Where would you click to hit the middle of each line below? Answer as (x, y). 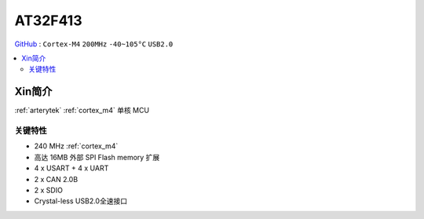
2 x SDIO (48, 190)
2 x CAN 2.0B (56, 179)
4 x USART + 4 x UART (71, 168)
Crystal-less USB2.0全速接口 (81, 201)
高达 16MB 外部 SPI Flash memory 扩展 (97, 157)
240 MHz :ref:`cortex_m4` (76, 146)
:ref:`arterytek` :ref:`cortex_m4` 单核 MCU (82, 111)
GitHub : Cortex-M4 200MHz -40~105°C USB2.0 (94, 44)
